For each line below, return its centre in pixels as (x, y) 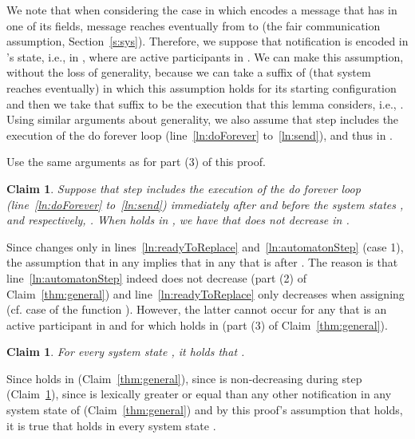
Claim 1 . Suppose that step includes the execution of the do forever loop (184, 188)
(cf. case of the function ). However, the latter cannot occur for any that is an (197, 309)
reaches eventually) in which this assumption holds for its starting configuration (202, 87)
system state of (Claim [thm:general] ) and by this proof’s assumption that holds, (205, 410)
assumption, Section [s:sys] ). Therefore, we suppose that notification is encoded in (207, 41)
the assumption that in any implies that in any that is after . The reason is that (202, 262)
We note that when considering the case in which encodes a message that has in (202, 10)
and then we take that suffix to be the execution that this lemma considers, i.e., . (205, 103)
